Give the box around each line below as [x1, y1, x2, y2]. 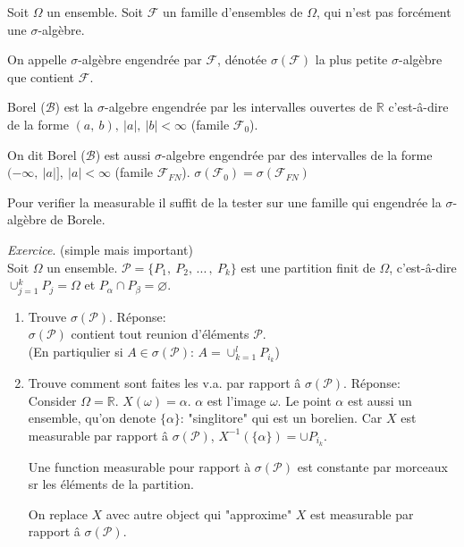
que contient [7, 67, 75, 86]
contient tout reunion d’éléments [71, 324, 249, 343]
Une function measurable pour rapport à [28, 457, 251, 475]
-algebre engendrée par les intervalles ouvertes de [105, 97, 373, 116]
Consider [28, 391, 77, 409]
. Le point [277, 391, 332, 409]
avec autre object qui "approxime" [105, 504, 292, 523]
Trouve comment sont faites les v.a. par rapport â [28, 373, 301, 391]
